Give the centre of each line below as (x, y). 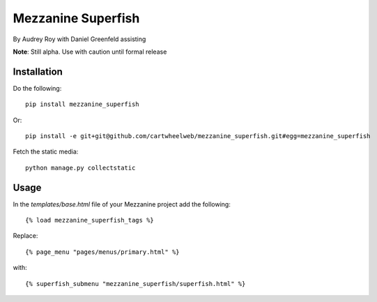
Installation (38, 71)
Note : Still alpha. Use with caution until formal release (90, 52)
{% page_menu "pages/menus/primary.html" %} (103, 252)
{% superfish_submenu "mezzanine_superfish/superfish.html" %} (136, 284)
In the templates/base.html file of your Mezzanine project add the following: (122, 204)
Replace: (25, 236)
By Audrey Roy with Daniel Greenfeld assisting (79, 39)
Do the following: (37, 88)
